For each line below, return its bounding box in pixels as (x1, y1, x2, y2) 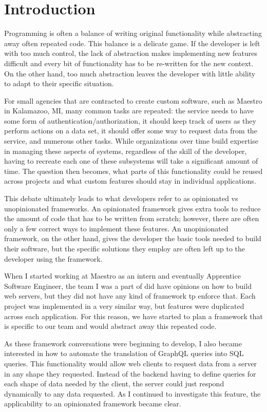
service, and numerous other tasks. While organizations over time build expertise (4, 135, 258, 146)
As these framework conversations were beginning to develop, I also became (4, 338, 242, 348)
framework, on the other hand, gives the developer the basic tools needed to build (4, 233, 261, 244)
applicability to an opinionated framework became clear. (4, 398, 181, 409)
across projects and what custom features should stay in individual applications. (4, 175, 256, 186)
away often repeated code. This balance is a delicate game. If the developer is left (4, 37, 260, 48)
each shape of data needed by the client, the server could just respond (4, 378, 224, 389)
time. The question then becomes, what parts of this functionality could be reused (4, 165, 263, 176)
